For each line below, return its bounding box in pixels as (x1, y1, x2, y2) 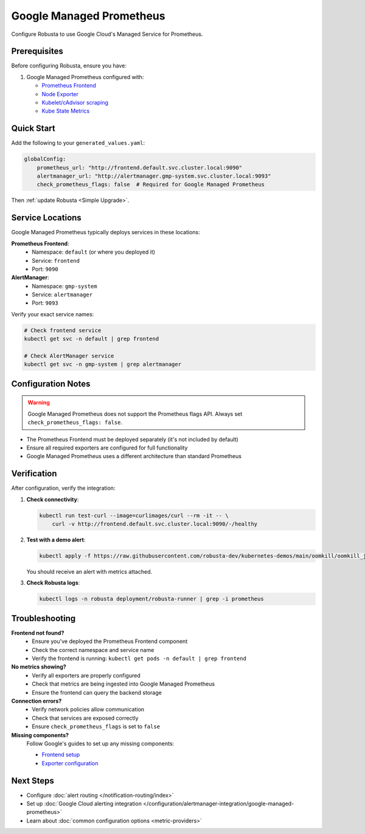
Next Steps (11, 776, 54, 786)
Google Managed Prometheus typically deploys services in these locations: (11, 229, 200, 236)
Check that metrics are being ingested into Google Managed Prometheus (32, 680, 215, 687)
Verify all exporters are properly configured (32, 672, 141, 679)
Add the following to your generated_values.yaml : (11, 139, 145, 147)
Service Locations (11, 213, 82, 223)
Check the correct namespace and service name (32, 646, 155, 653)
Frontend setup (41, 751, 80, 759)
